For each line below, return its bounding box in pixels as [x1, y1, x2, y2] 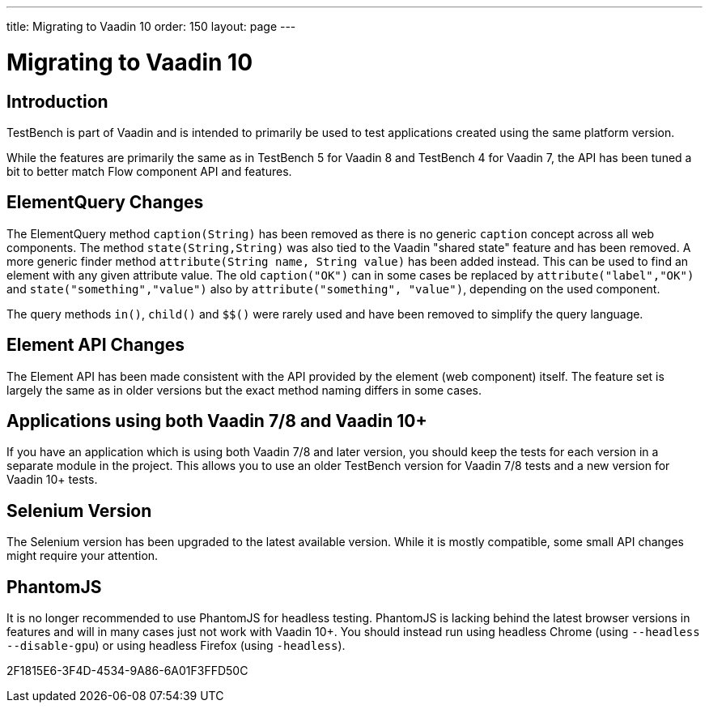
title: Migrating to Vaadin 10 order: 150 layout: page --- [6, 19, 296, 33]
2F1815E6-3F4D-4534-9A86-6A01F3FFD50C [6, 664, 248, 678]
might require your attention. [6, 549, 159, 563]
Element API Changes [6, 335, 185, 356]
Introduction [6, 91, 108, 112]
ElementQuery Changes [6, 192, 204, 213]
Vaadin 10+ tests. [6, 472, 98, 487]
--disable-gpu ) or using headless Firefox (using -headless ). [6, 639, 346, 653]
